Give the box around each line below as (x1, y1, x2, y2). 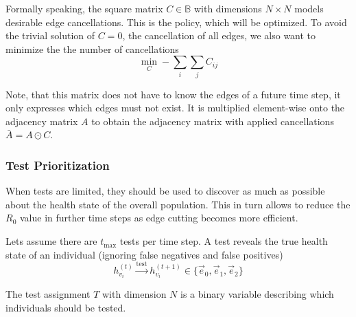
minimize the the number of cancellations (5, 41, 179, 56)
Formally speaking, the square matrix (5, 1, 163, 15)
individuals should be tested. (5, 300, 126, 314)
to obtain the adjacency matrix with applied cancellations (91, 113, 334, 128)
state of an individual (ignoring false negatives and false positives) (5, 247, 283, 261)
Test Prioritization (5, 157, 110, 173)
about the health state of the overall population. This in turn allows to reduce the (5, 197, 351, 211)
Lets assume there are (5, 234, 97, 248)
